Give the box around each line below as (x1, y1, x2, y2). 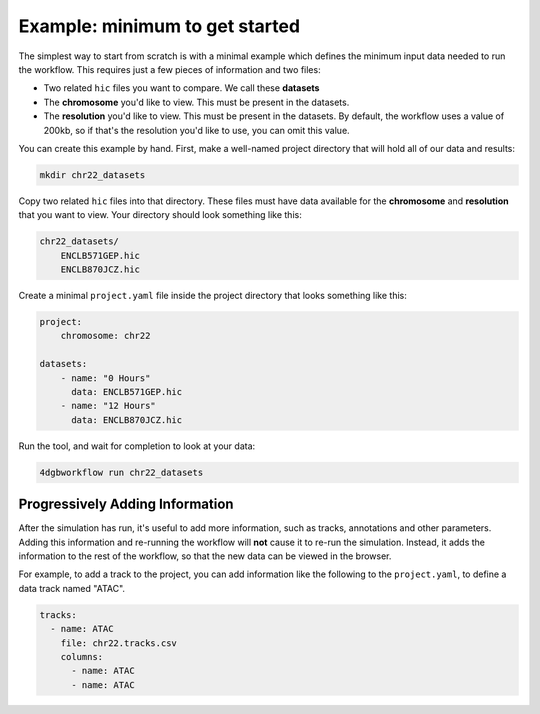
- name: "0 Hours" (60, 372, 151, 384)
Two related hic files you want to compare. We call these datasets (43, 82, 320, 94)
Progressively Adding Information (18, 496, 234, 513)
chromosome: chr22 (60, 330, 151, 342)
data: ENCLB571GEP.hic (71, 386, 183, 397)
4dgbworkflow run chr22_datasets (39, 466, 204, 478)
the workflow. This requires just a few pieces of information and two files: (18, 63, 321, 75)
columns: (60, 651, 104, 662)
